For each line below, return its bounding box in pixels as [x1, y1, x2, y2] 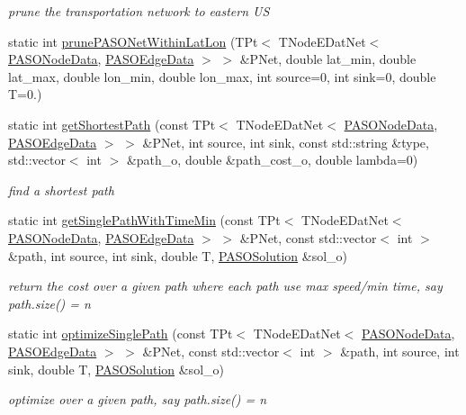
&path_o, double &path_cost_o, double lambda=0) [126, 150, 418, 169]
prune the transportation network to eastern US [8, 2, 270, 20]
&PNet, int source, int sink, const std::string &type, [142, 132, 429, 151]
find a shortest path [8, 180, 114, 199]
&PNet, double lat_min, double [239, 50, 417, 68]
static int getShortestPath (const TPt [8, 114, 216, 133]
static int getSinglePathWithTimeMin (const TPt [8, 211, 281, 230]
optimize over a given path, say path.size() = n [8, 390, 267, 409]
